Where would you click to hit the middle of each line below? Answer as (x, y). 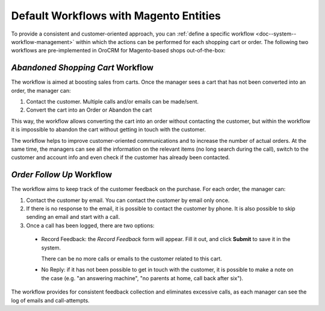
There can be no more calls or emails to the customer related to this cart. (132, 259)
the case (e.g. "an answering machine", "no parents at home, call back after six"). (142, 278)
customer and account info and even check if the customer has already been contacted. (120, 157)
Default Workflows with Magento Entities (116, 16)
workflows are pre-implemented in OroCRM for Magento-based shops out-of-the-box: (118, 51)
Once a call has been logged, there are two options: (90, 225)
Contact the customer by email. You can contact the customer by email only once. (128, 200)
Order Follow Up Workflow (62, 175)
